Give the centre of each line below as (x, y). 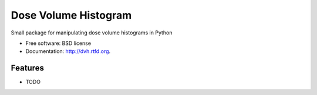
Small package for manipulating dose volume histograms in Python (92, 33)
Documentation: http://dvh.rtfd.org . (68, 51)
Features (27, 68)
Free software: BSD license (58, 43)
